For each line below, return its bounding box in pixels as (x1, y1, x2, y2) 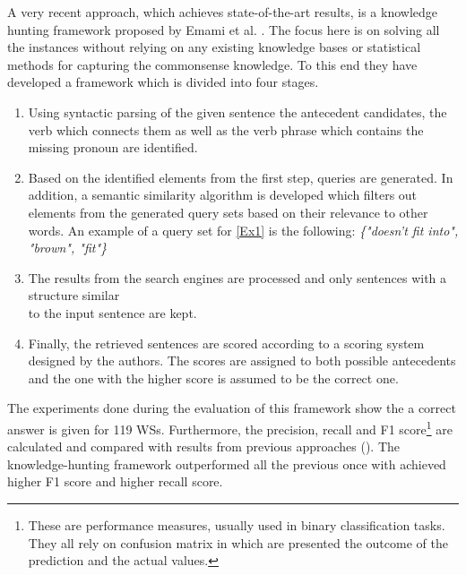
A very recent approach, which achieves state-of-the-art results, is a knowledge (7, 3, 438, 21)
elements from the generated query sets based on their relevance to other (28, 202, 428, 221)
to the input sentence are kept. (28, 303, 197, 322)
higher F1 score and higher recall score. (7, 472, 223, 491)
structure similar (28, 286, 120, 305)
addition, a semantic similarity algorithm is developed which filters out (28, 185, 418, 204)
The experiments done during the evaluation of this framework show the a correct (7, 399, 456, 417)
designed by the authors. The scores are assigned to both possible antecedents (28, 351, 456, 370)
